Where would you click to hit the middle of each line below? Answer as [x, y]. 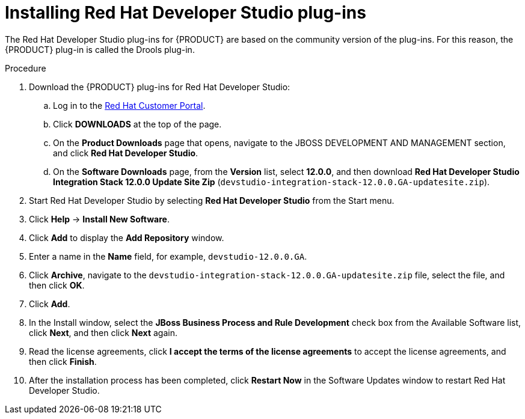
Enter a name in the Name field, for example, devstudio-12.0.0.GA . [168, 256]
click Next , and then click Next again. [103, 332]
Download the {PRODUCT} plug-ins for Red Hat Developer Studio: [160, 87]
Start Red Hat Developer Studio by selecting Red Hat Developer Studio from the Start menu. [212, 200]
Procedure [26, 68]
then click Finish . [63, 361]
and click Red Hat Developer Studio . [126, 153]
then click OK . [57, 285]
